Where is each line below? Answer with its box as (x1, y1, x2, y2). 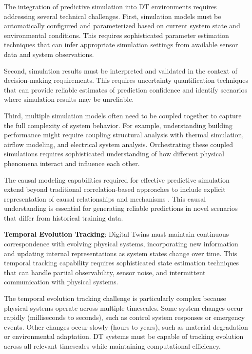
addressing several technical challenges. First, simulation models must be (4, 11, 221, 21)
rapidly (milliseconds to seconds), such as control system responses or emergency (4, 312, 245, 322)
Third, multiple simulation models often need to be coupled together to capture (4, 110, 242, 120)
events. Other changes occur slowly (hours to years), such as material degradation (4, 321, 248, 332)
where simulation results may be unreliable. (4, 94, 134, 104)
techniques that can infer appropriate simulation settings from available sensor (4, 39, 238, 50)
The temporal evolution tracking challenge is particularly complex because (4, 293, 226, 303)
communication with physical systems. (4, 277, 118, 287)
